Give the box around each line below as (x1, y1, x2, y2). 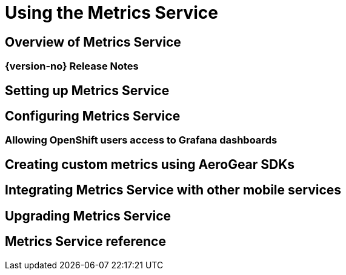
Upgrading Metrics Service (5, 208, 171, 224)
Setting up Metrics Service (5, 82, 170, 98)
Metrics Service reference (5, 234, 166, 250)
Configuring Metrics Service (5, 108, 181, 124)
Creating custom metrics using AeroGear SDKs (5, 156, 295, 172)
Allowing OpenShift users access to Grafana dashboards (5, 134, 278, 147)
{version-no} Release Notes (5, 60, 139, 73)
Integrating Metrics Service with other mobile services (5, 182, 342, 198)
